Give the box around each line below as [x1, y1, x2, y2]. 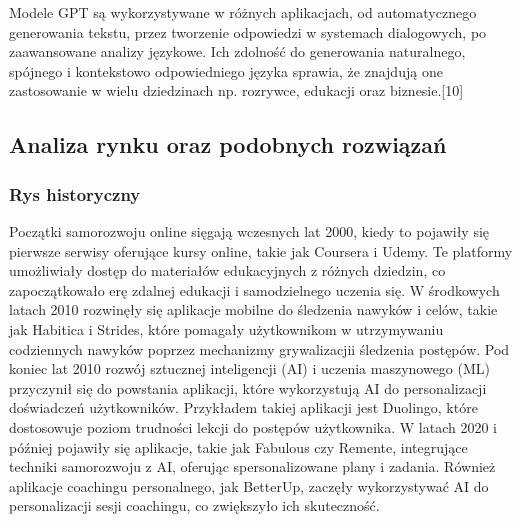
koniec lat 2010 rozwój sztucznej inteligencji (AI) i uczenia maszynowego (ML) [9, 358, 490, 379]
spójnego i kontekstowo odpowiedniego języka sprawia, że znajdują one [9, 60, 443, 81]
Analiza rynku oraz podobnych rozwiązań [9, 129, 447, 160]
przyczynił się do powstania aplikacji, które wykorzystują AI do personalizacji [9, 377, 487, 398]
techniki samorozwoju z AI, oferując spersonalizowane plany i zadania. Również [9, 456, 496, 477]
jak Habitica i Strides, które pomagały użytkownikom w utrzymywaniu [9, 318, 444, 339]
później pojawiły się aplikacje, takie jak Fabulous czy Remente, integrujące [9, 436, 468, 457]
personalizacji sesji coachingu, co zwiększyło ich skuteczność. [9, 495, 380, 516]
